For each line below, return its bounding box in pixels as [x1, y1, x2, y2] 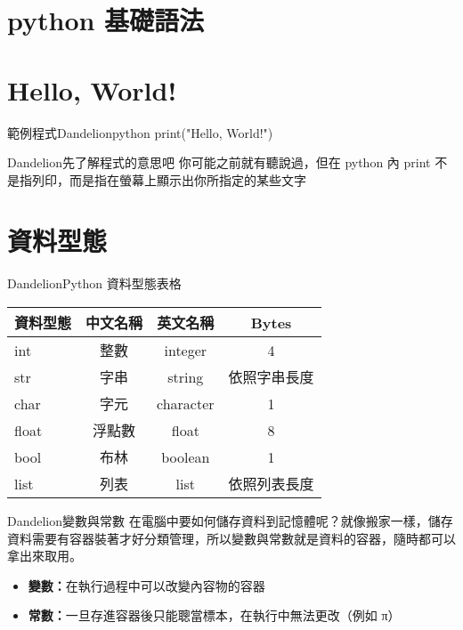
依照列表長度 [228, 473, 314, 494]
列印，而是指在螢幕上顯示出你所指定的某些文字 [31, 170, 306, 189]
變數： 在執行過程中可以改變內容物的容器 [28, 576, 265, 594]
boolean [161, 446, 210, 467]
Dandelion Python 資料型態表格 [7, 274, 182, 293]
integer [164, 339, 207, 360]
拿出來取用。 [7, 546, 82, 565]
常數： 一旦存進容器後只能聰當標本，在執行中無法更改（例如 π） [28, 606, 401, 625]
